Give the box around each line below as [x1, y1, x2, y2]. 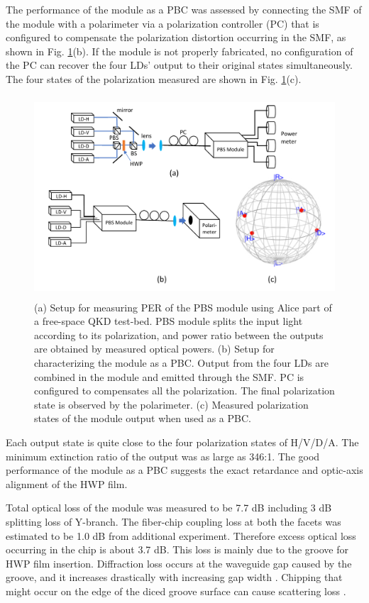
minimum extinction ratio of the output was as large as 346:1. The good [6, 448, 320, 463]
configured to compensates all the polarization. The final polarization [34, 383, 335, 398]
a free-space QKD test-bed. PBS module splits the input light [34, 314, 303, 328]
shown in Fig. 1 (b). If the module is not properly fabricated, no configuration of [6, 43, 353, 58]
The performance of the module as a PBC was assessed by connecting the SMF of [6, 2, 362, 16]
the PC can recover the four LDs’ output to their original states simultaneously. [6, 57, 353, 72]
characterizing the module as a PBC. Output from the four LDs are [34, 355, 329, 370]
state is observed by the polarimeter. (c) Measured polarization [34, 397, 309, 411]
